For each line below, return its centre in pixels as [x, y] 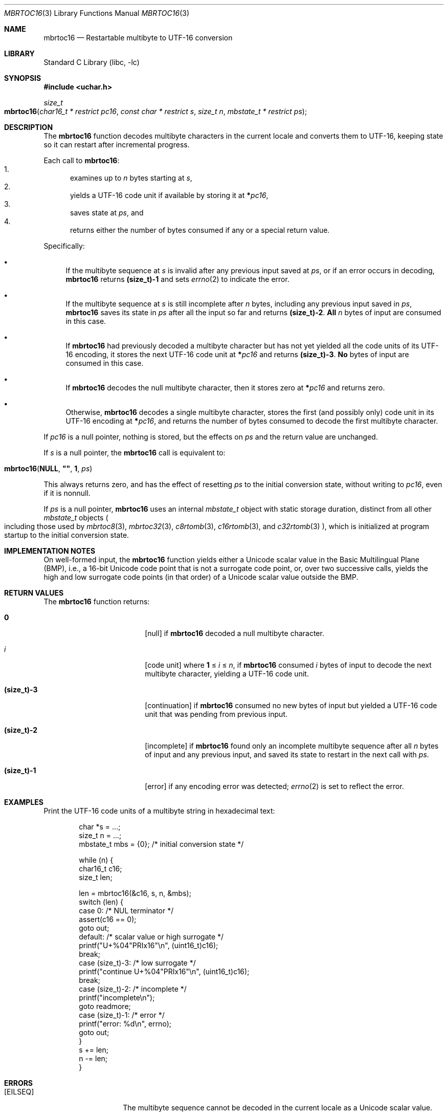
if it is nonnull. [67, 493]
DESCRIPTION [29, 127]
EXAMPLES [24, 802]
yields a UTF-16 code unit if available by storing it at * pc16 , [169, 195]
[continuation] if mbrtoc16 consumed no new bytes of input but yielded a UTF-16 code [291, 705]
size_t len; [96, 877]
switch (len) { [101, 902]
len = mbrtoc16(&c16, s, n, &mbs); [135, 893]
